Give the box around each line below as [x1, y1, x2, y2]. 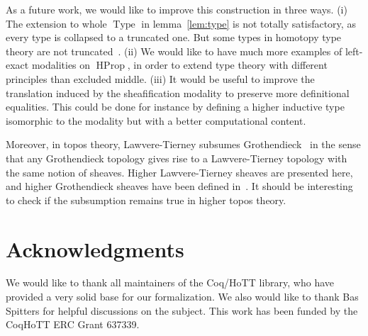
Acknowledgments [6, 234, 184, 263]
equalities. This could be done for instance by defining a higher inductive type [6, 99, 345, 114]
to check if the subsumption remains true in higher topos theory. [6, 192, 286, 207]
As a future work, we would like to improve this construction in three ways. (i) [6, 2, 347, 16]
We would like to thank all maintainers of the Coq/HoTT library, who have [6, 275, 334, 290]
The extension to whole [6, 16, 107, 30]
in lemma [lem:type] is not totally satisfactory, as [141, 16, 356, 30]
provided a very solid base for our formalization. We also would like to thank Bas [6, 289, 359, 304]
